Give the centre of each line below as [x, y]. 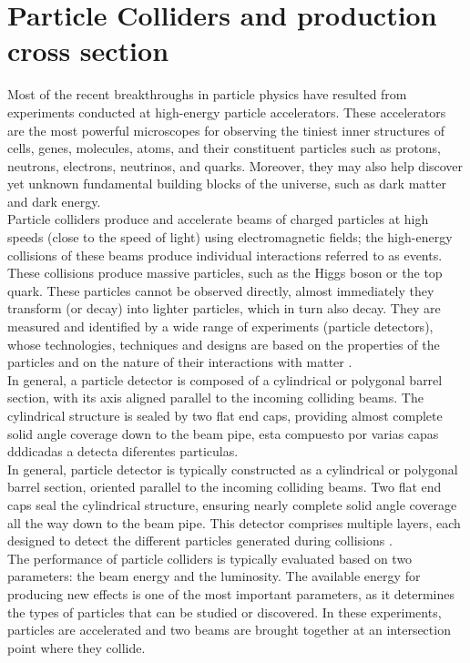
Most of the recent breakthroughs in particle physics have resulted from [207, 94]
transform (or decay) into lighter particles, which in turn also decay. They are [224, 308]
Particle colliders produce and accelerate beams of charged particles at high [218, 219]
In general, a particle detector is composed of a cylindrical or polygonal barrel [225, 379]
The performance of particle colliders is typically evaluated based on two [210, 558]
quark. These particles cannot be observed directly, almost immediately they [221, 290]
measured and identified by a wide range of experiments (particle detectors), [220, 326]
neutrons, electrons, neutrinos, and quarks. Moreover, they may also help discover [235, 165]
